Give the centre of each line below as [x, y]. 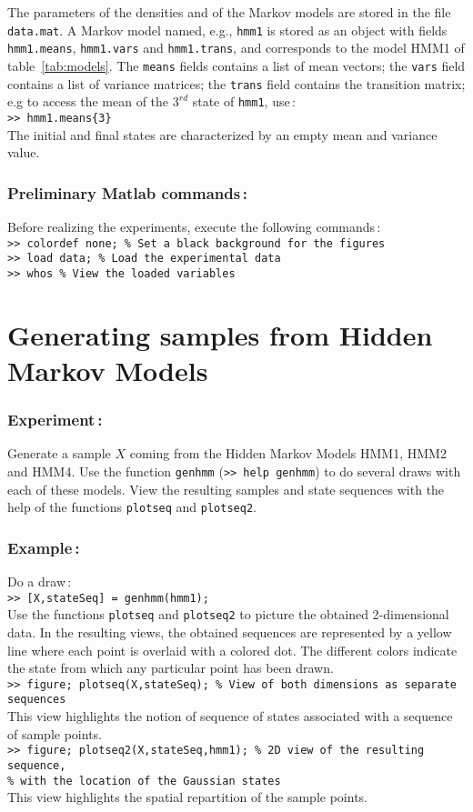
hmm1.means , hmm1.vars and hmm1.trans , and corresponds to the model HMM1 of [236, 48]
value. [24, 152]
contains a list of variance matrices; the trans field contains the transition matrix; [236, 83]
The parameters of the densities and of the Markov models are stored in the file [229, 12]
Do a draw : [40, 581]
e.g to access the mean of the [88, 101]
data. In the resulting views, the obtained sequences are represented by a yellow [230, 632]
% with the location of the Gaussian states [144, 781]
